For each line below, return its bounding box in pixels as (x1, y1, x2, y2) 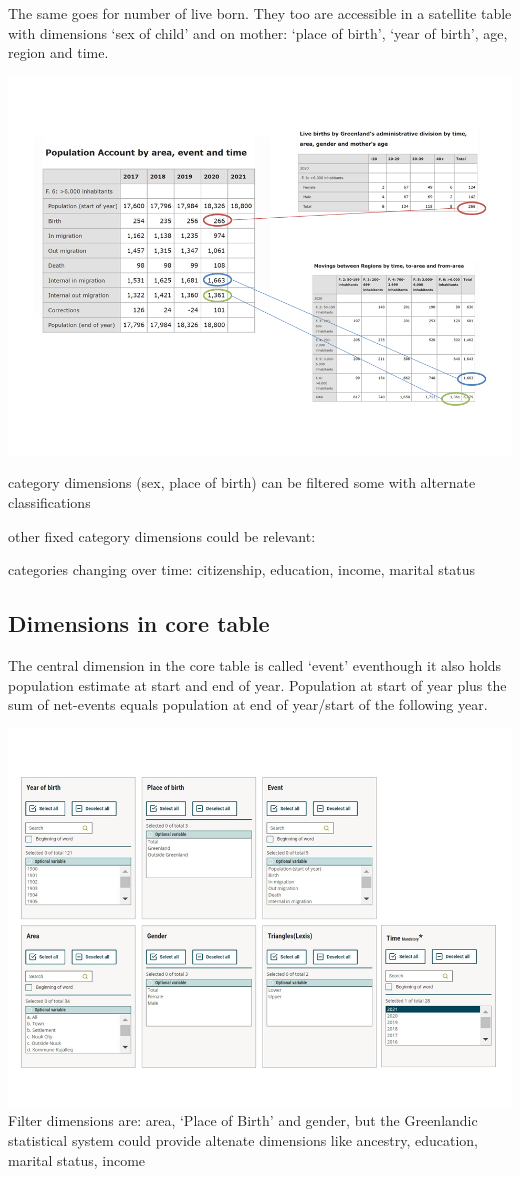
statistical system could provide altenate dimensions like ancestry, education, (8, 1129, 478, 1150)
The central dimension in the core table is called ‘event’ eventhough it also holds (8, 654, 502, 675)
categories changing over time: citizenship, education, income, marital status (8, 559, 476, 580)
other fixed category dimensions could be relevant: (8, 525, 316, 546)
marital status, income (8, 1149, 146, 1170)
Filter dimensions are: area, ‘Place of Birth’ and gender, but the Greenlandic (8, 1110, 478, 1131)
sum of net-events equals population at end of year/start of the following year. (8, 694, 488, 715)
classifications (8, 491, 91, 512)
